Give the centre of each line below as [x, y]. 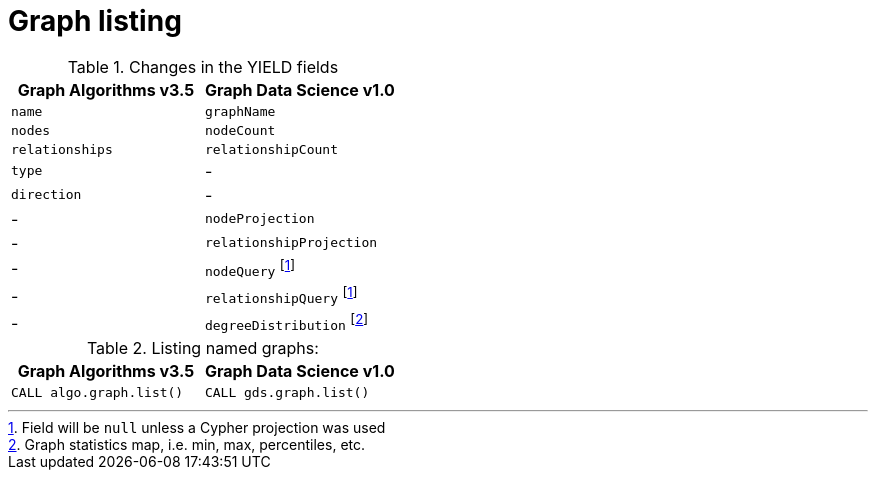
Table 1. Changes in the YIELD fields [203, 66]
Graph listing [95, 21]
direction [46, 195]
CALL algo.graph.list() [97, 392]
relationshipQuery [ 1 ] [281, 295]
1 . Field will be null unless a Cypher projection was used [197, 427]
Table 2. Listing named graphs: [202, 347]
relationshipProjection [291, 243]
